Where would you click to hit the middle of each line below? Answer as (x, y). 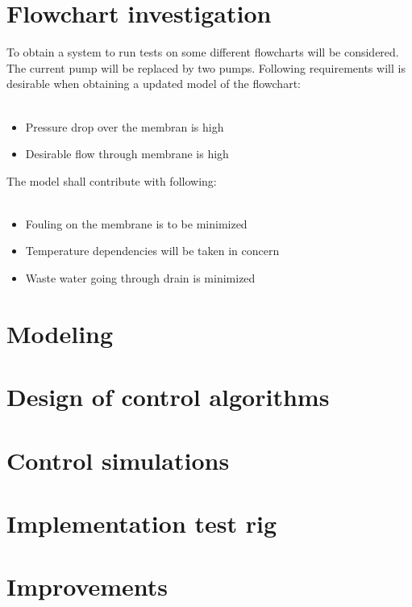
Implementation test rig (142, 523)
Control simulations (118, 460)
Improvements (87, 586)
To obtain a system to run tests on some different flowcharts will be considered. (203, 52)
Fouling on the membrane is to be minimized (136, 223)
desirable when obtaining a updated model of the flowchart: (154, 84)
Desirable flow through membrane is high (127, 154)
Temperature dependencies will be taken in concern (152, 251)
